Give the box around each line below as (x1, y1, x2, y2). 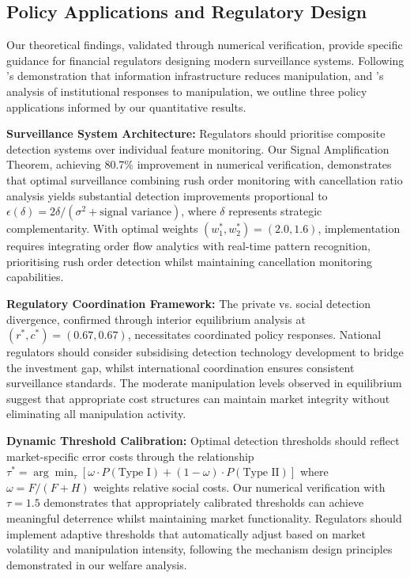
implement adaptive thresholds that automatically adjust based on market (6, 525, 367, 542)
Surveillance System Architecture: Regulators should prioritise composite (6, 125, 386, 142)
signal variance (100, 207, 172, 219)
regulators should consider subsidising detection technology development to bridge (6, 344, 404, 360)
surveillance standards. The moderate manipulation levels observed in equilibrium (6, 375, 402, 391)
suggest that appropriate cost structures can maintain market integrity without (6, 390, 390, 406)
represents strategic (228, 203, 322, 219)
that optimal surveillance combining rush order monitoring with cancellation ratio (6, 171, 403, 188)
